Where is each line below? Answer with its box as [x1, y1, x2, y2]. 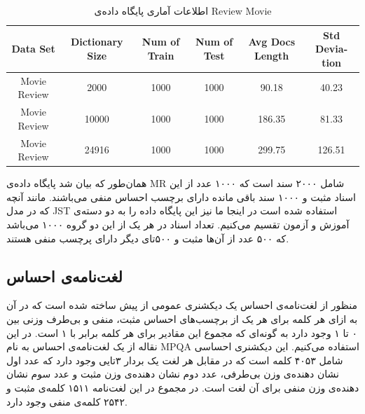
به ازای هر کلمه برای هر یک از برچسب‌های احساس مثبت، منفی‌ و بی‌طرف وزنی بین [6, 311, 358, 326]
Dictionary [70, 34, 123, 49]
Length [254, 48, 289, 62]
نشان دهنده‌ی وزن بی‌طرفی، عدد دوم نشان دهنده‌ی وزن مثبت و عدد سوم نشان [6, 366, 339, 381]
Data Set [11, 41, 55, 56]
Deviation [315, 41, 347, 69]
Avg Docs [248, 34, 296, 49]
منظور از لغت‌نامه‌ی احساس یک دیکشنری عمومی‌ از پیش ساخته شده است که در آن [6, 298, 358, 312]
